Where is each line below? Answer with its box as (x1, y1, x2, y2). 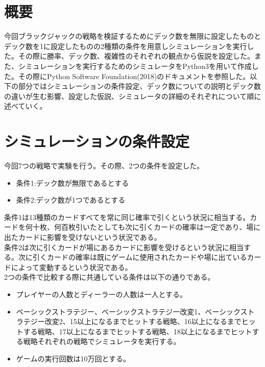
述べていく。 (4, 101, 47, 111)
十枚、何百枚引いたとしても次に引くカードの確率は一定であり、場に (32, 222, 261, 232)
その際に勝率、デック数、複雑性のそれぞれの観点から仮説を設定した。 (18, 51, 254, 61)
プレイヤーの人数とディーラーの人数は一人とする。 (16, 288, 187, 299)
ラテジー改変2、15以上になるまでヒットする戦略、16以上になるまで (16, 316, 242, 327)
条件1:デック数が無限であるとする (16, 177, 129, 188)
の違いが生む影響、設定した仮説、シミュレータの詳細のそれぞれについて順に (4, 90, 261, 101)
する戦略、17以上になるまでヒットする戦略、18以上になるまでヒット (23, 326, 252, 336)
